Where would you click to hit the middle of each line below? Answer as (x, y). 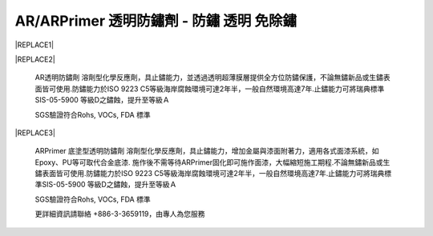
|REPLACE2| (35, 59)
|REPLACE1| (34, 45)
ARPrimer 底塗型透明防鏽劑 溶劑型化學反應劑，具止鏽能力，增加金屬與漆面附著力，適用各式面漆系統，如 (207, 151)
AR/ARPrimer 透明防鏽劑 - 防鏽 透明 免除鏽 (156, 21)
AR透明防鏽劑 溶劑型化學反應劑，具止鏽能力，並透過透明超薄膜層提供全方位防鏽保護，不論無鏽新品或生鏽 (209, 78)
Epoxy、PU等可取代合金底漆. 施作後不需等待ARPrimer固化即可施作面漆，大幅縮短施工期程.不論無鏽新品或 (209, 162)
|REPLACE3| (35, 133)
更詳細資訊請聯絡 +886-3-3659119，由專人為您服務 (120, 214)
